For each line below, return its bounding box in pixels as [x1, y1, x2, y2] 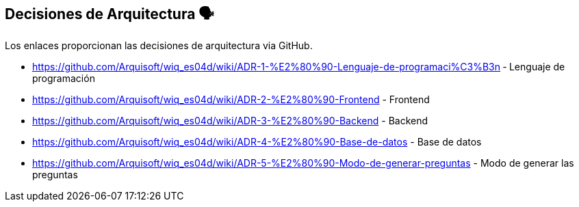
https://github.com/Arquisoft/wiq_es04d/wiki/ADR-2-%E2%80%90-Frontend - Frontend [32, 94, 430, 106]
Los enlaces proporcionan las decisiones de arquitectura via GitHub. [5, 40, 313, 52]
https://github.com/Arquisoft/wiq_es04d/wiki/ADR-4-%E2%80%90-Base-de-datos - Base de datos [32, 136, 482, 148]
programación [32, 72, 95, 85]
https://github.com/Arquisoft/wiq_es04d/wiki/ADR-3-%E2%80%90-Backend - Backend [32, 115, 428, 127]
